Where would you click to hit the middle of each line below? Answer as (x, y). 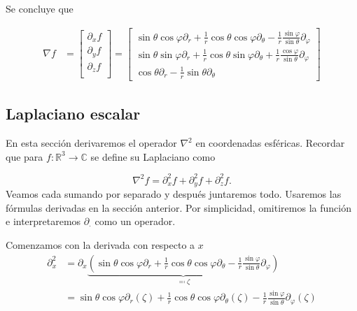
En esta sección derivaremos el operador (91, 143)
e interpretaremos (43, 221)
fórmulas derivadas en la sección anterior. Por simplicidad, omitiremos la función (178, 207)
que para (24, 156)
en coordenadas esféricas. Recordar (270, 143)
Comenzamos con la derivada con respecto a (100, 244)
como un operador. (135, 221)
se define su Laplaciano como (153, 156)
